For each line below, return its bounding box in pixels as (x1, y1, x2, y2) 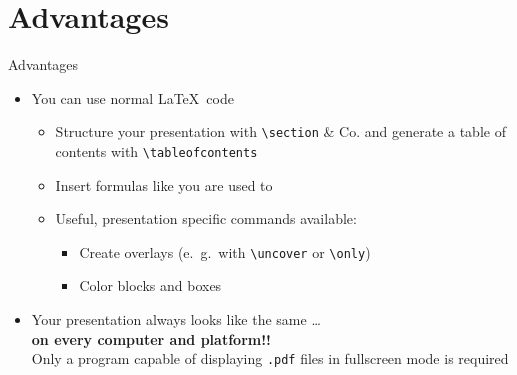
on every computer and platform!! (31, 328, 271, 349)
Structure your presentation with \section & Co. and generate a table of (55, 121, 506, 142)
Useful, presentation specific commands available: (55, 208, 357, 229)
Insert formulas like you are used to (55, 174, 273, 195)
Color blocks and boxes (79, 275, 222, 296)
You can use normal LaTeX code (31, 87, 234, 108)
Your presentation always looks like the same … (31, 309, 321, 330)
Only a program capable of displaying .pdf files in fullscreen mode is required (31, 348, 509, 369)
